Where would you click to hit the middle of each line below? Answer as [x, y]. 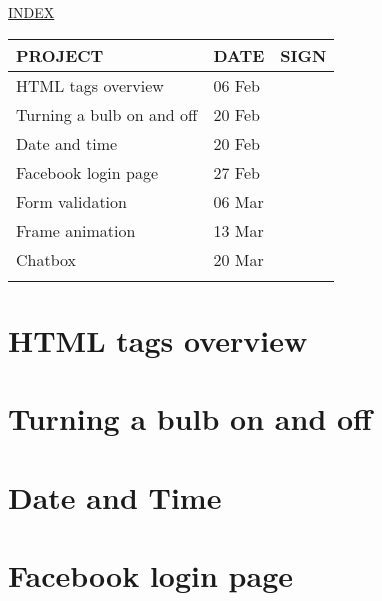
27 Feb [236, 172]
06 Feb [236, 85]
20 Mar [238, 259]
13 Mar [238, 230]
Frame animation [76, 230]
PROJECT [60, 55]
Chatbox [46, 259]
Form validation [71, 201]
